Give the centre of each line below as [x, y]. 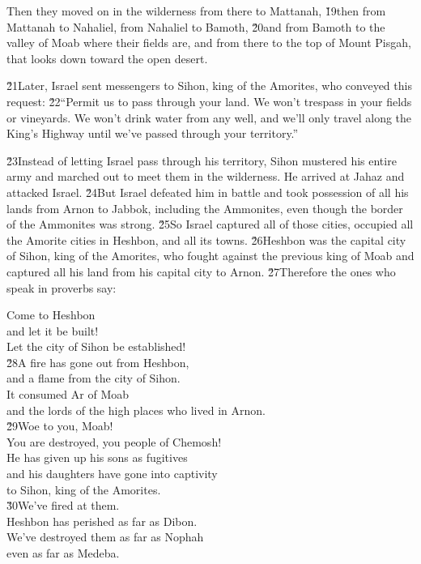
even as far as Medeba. [63, 553]
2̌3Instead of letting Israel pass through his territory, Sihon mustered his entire [202, 160]
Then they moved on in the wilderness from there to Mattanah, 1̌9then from [196, 11]
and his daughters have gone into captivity [112, 474]
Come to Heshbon [51, 315]
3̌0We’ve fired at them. [63, 505]
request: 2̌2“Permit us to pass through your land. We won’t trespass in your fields [209, 101]
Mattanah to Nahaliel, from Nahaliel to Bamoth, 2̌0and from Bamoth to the [196, 26]
